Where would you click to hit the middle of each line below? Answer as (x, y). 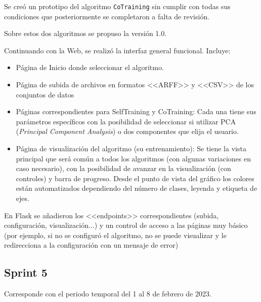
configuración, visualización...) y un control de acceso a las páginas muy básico (126, 225)
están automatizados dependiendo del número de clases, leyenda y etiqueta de (137, 188)
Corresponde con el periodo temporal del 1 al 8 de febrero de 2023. (108, 294)
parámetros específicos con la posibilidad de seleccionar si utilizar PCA (126, 121)
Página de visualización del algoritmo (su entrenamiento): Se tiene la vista (131, 148)
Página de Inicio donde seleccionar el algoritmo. (90, 67)
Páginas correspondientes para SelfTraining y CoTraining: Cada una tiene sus (136, 111)
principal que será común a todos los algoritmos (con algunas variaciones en (133, 158)
